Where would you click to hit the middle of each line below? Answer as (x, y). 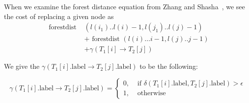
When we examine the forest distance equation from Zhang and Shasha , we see (124, 6)
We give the (22, 66)
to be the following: (169, 66)
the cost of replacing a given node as (59, 16)
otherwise (152, 93)
